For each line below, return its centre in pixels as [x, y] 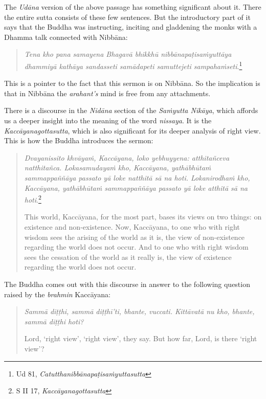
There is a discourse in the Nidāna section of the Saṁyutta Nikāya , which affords [131, 110]
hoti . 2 [33, 199]
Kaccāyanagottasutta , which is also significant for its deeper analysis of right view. [132, 130]
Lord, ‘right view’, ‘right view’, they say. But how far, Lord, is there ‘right [141, 338]
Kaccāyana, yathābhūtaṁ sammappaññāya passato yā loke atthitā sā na [136, 187]
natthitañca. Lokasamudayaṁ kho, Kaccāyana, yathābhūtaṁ [118, 168]
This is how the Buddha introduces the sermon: [79, 140]
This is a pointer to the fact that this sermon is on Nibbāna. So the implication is [132, 83]
